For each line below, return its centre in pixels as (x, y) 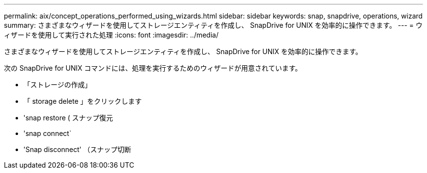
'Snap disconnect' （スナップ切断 (77, 149)
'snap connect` (48, 133)
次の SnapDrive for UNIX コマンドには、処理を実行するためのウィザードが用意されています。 (153, 68)
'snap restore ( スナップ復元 (68, 118)
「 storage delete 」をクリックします (83, 101)
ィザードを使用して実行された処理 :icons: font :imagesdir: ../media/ (111, 35)
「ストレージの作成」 (58, 85)
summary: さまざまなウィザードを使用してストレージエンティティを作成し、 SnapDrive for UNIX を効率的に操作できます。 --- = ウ (213, 25)
